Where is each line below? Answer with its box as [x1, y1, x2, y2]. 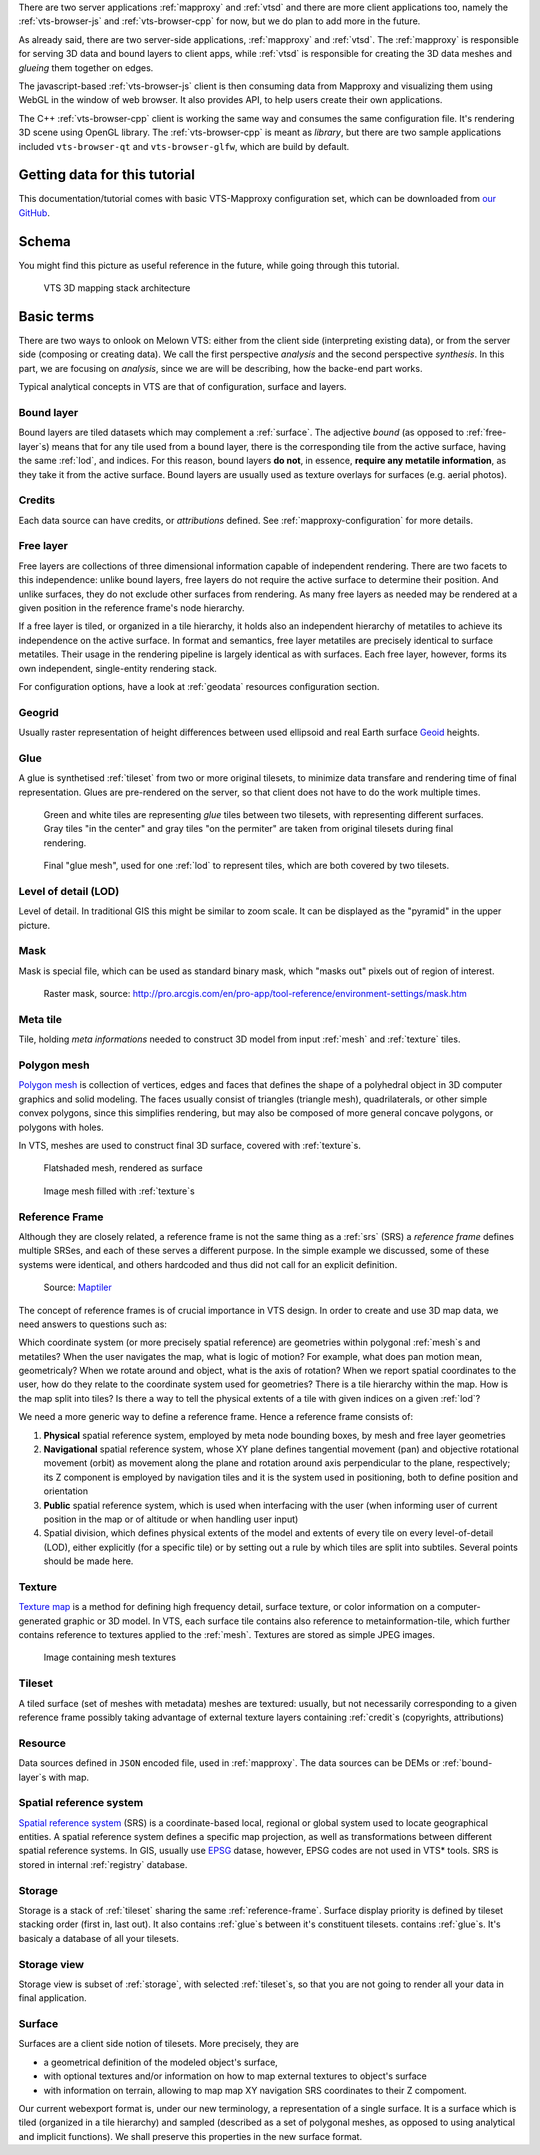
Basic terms [18, 308, 95, 325]
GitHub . [18, 206, 50, 219]
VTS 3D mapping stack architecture [43, 282, 191, 294]
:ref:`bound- [441, 1757, 493, 1769]
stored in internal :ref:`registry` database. [18, 1858, 188, 1870]
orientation [43, 1485, 89, 1497]
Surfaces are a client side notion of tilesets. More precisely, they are [18, 2038, 299, 2050]
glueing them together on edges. [18, 61, 154, 74]
